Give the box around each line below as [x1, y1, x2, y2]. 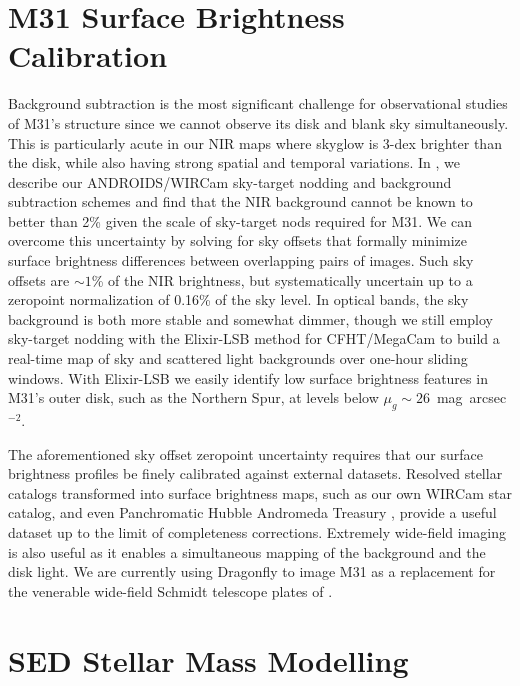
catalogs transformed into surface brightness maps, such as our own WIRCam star [8, 482, 512, 503]
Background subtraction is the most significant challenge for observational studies [8, 93, 508, 114]
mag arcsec [436, 387, 507, 408]
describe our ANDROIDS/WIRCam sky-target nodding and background [8, 171, 452, 192]
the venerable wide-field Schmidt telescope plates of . [8, 580, 333, 601]
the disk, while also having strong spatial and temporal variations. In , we [8, 152, 461, 173]
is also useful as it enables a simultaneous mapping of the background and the [8, 541, 486, 562]
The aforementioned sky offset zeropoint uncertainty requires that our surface [8, 443, 484, 464]
